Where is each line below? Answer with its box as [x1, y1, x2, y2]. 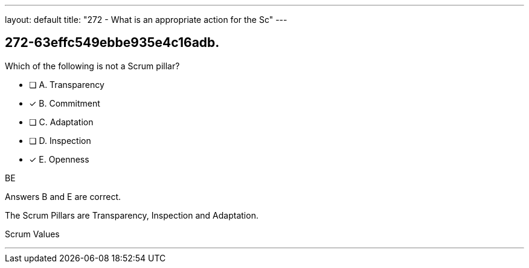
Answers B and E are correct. [5, 191, 121, 202]
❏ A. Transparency [29, 79, 104, 90]
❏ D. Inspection [29, 135, 91, 146]
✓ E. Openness [29, 154, 89, 164]
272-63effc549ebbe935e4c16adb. [5, 35, 220, 51]
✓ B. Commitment [29, 98, 100, 108]
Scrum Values [5, 228, 60, 239]
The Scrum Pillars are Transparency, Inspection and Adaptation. [5, 210, 258, 220]
